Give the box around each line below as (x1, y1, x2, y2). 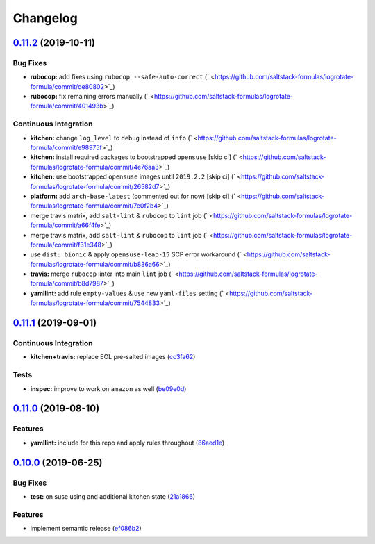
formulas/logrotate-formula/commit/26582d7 (30, 182, 160, 190)
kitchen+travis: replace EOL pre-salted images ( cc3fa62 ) (30, 353, 196, 361)
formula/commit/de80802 (30, 82, 104, 90)
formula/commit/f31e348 (30, 240, 102, 249)
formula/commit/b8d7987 (30, 279, 104, 288)
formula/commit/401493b (30, 101, 103, 110)
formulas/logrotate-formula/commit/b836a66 (30, 260, 160, 268)
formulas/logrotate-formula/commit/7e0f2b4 (30, 201, 158, 210)
